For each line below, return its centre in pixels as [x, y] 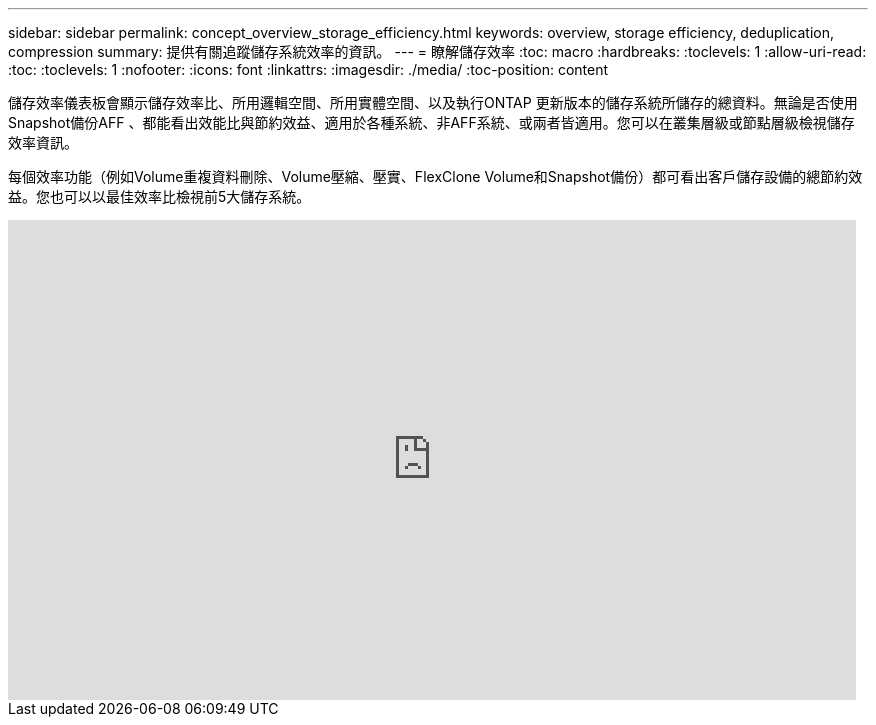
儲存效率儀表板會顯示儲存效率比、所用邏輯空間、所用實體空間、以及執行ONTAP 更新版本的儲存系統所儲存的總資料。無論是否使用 [433, 102]
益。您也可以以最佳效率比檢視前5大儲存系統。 [159, 196]
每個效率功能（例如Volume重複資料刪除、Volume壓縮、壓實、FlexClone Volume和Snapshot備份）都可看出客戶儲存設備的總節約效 [435, 176]
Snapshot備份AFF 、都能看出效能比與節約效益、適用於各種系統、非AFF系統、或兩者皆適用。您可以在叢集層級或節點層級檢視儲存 [431, 122]
